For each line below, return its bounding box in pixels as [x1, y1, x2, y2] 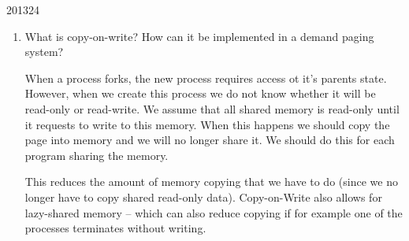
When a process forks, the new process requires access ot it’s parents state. [24, 69, 387, 86]
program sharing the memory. [24, 146, 169, 163]
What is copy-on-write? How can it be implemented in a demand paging [24, 28, 374, 44]
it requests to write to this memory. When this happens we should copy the [24, 116, 390, 132]
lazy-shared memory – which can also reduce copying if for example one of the [24, 204, 403, 221]
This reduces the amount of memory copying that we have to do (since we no [24, 173, 398, 190]
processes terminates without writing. [24, 220, 206, 236]
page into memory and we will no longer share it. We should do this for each [24, 132, 395, 148]
